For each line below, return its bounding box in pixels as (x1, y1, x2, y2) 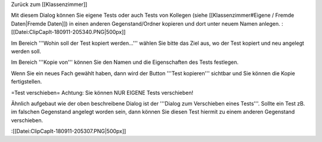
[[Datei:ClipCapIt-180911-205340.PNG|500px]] (11, 29, 126, 36)
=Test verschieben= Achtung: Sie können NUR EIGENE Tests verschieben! (11, 89, 194, 96)
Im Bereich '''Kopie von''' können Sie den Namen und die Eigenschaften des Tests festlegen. (11, 58, 239, 66)
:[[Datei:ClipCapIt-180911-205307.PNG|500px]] (11, 128, 126, 135)
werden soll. (11, 48, 41, 55)
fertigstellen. (11, 78, 42, 85)
